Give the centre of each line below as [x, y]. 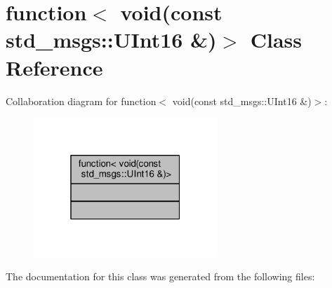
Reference [54, 67]
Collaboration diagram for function [81, 101]
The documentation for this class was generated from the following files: [160, 276]
